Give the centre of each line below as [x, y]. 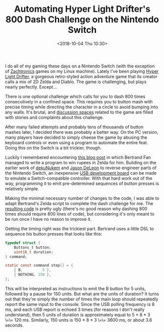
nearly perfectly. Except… [31, 87]
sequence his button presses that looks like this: [54, 234]
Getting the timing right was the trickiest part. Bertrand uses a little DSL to [80, 228]
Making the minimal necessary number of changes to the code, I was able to [82, 198]
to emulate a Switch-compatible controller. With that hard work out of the [79, 178]
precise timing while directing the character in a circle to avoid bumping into [82, 107]
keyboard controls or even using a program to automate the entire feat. [77, 142]
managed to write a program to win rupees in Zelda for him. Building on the [81, 162]
